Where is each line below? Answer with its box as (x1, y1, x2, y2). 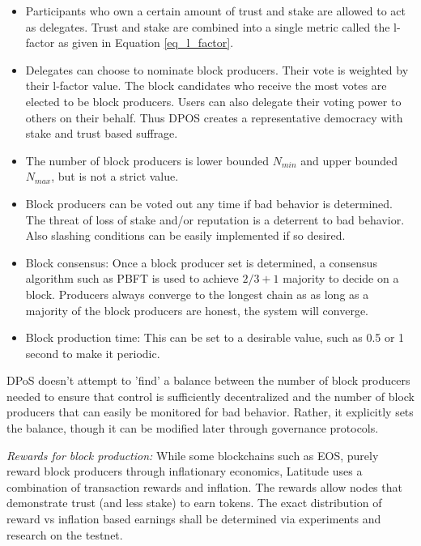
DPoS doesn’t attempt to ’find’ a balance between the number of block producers (6, 372, 410, 389)
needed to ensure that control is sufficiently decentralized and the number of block (6, 387, 415, 404)
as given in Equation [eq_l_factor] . (57, 34, 234, 51)
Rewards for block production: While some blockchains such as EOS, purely (6, 446, 379, 463)
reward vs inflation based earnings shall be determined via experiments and (6, 510, 381, 527)
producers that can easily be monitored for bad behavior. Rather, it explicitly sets (6, 403, 414, 420)
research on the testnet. (6, 526, 123, 543)
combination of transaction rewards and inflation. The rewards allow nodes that (6, 478, 402, 495)
